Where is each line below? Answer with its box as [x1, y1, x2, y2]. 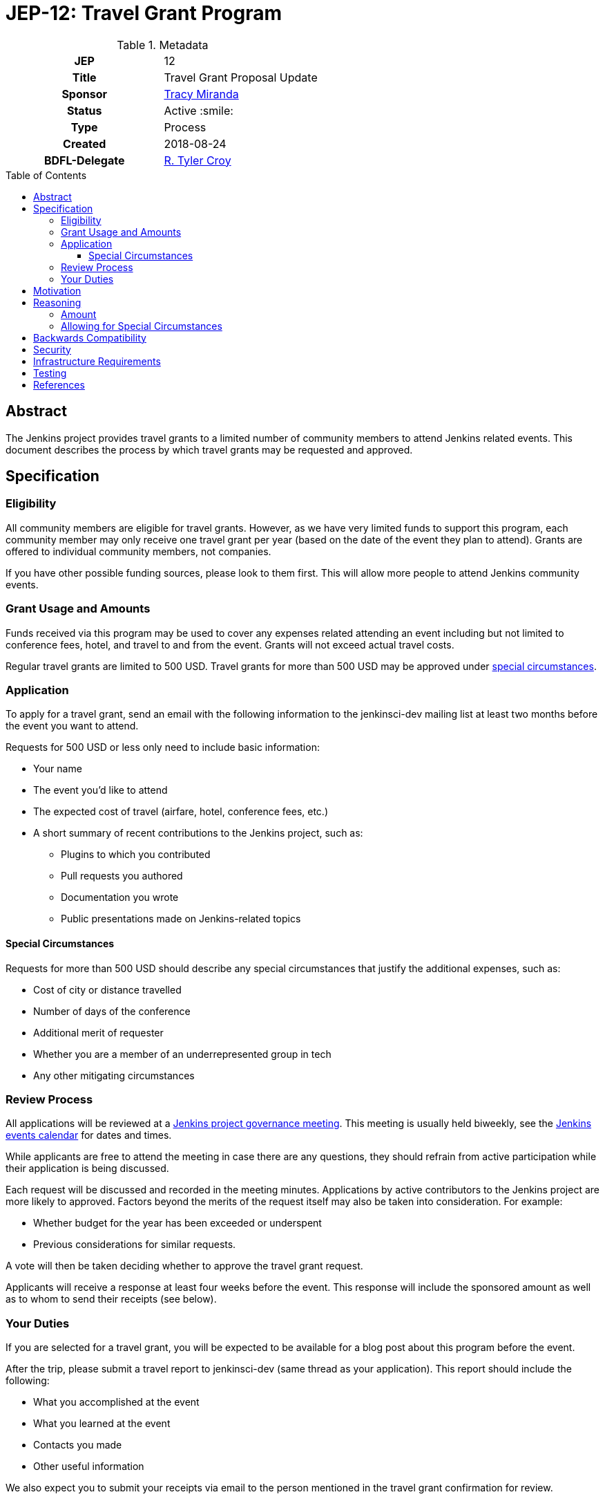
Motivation [33, 284, 81, 297]
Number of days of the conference [33, 1005, 191, 1017]
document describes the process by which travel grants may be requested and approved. [6, 443, 413, 456]
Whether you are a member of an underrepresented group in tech [33, 1048, 332, 1060]
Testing [33, 366, 67, 379]
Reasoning [33, 296, 81, 308]
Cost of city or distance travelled [33, 983, 182, 996]
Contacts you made [33, 1439, 122, 1451]
